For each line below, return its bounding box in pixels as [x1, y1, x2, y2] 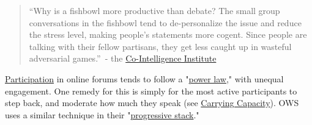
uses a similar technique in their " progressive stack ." [5, 108, 199, 121]
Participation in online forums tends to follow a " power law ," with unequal [5, 72, 284, 85]
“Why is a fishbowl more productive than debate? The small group [29, 4, 280, 16]
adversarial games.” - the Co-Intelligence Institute [29, 52, 217, 65]
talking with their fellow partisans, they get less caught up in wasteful [29, 40, 292, 52]
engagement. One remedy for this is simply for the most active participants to [5, 84, 297, 97]
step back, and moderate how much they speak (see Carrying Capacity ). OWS [5, 96, 299, 109]
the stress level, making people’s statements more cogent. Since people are [29, 28, 307, 41]
